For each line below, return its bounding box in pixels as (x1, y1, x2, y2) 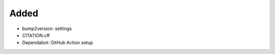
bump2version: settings (22, 25, 72, 32)
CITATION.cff (22, 32, 50, 38)
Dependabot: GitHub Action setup (22, 40, 94, 46)
